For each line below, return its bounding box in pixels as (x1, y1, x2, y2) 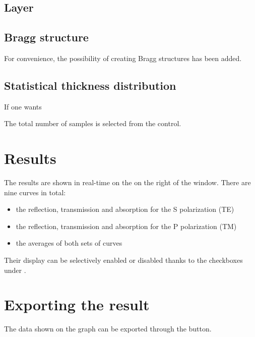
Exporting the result (4, 294, 150, 315)
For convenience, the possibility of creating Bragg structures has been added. (4, 52, 242, 63)
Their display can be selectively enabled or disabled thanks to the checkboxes (4, 255, 243, 265)
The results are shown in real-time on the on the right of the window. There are (4, 177, 251, 188)
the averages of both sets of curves (16, 238, 122, 248)
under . (4, 264, 26, 275)
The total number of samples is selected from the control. (4, 118, 181, 129)
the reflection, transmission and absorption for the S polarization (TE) (16, 204, 234, 214)
